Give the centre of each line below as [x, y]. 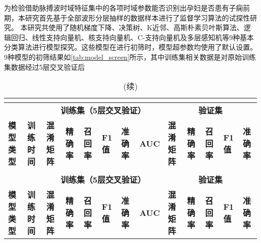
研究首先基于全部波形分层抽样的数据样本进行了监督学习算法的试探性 [137, 17]
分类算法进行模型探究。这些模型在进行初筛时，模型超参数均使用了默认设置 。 [130, 47]
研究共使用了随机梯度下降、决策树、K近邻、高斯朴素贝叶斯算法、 [136, 27]
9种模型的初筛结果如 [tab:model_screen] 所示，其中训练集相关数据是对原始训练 [130, 56]
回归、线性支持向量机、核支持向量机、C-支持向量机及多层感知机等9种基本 [132, 37]
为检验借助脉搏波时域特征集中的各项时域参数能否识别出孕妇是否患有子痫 [123, 8]
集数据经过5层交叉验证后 [44, 67]
